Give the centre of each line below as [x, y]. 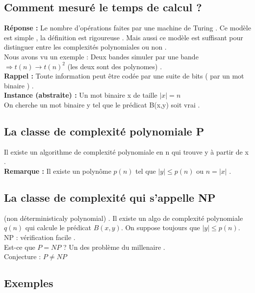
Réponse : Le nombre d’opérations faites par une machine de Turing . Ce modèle [127, 28]
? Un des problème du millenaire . [114, 247]
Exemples [29, 283]
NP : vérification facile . [40, 237]
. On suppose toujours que [160, 227]
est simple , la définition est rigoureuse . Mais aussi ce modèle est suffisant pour [124, 37]
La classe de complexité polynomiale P [104, 131]
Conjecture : [23, 256]
